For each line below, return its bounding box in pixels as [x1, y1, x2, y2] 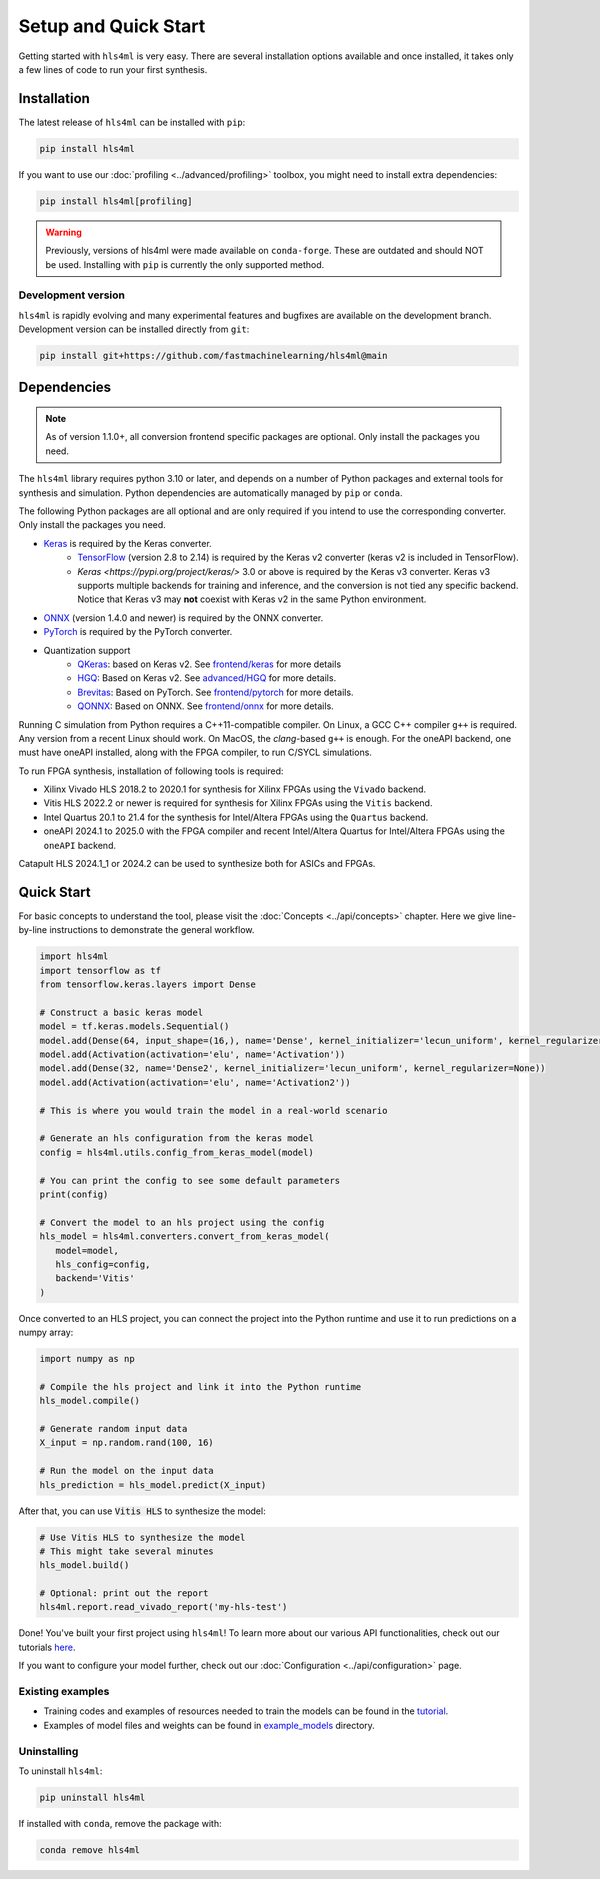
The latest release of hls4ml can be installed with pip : [18, 116, 246, 128]
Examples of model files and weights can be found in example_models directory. [43, 1719, 375, 1731]
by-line [18, 924, 48, 936]
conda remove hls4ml [39, 1844, 140, 1855]
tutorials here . [18, 1641, 76, 1653]
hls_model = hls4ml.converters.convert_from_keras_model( [39, 1231, 330, 1242]
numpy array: [18, 1326, 74, 1339]
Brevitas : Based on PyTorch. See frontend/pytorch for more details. [77, 686, 354, 698]
